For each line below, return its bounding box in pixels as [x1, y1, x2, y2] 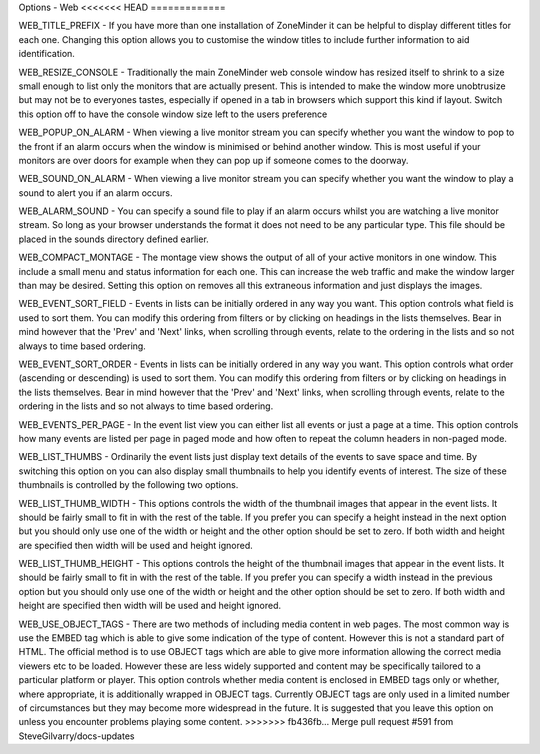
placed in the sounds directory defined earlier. [18, 233, 209, 245]
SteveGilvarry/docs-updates [18, 730, 135, 742]
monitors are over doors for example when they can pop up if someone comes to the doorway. [18, 154, 409, 166]
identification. [18, 48, 75, 60]
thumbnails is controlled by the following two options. [18, 479, 239, 491]
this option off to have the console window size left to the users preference [18, 108, 328, 120]
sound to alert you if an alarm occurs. [18, 186, 173, 199]
